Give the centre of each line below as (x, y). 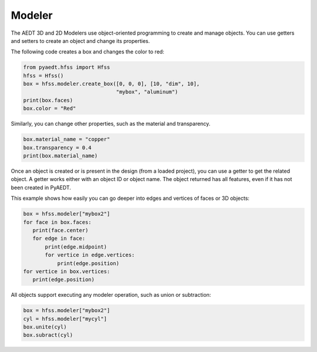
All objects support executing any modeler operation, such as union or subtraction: (111, 295)
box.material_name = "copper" (67, 139)
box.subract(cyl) (48, 335)
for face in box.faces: (58, 222)
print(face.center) (60, 230)
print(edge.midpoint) (76, 247)
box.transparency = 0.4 (58, 147)
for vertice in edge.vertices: (90, 255)
